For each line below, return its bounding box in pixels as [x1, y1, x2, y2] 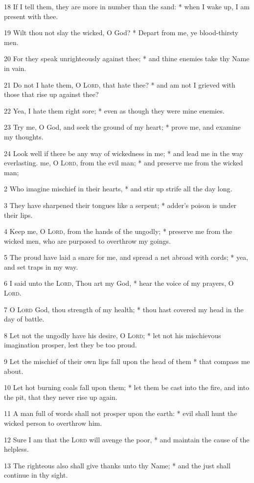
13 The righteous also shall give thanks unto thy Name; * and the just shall [4, 460, 231, 470]
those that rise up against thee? [4, 89, 99, 99]
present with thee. [4, 11, 58, 21]
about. [4, 366, 23, 376]
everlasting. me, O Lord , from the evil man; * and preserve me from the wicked [4, 158, 243, 168]
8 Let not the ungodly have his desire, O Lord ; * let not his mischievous [4, 330, 221, 340]
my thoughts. [4, 131, 44, 141]
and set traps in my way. [4, 261, 78, 272]
